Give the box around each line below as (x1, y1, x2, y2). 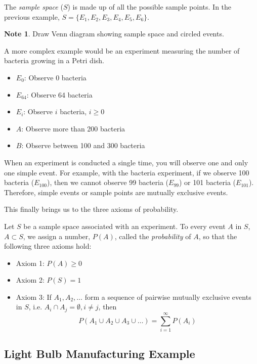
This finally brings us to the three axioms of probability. (4, 204, 179, 214)
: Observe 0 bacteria (24, 72, 87, 82)
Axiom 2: (16, 275, 45, 285)
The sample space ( (4, 2, 63, 12)
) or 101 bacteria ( (179, 177, 236, 188)
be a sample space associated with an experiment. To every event (23, 220, 226, 231)
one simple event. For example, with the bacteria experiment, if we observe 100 (4, 167, 249, 177)
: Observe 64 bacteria (26, 89, 93, 100)
